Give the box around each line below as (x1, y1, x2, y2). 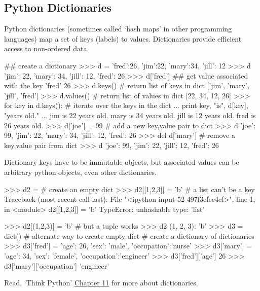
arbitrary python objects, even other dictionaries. (4, 166, 157, 177)
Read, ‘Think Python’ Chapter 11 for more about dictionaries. (4, 277, 198, 288)
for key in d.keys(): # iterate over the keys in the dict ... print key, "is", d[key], (4, 100, 248, 111)
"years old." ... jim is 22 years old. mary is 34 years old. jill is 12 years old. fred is (4, 110, 256, 120)
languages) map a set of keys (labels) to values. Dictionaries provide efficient (4, 33, 242, 44)
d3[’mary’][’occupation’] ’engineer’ (4, 260, 109, 271)
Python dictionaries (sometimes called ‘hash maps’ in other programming (4, 23, 232, 34)
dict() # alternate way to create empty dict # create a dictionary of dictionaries (4, 230, 254, 241)
